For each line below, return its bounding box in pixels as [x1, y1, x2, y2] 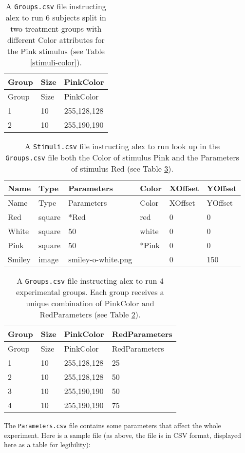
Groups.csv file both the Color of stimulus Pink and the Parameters [5, 152, 239, 163]
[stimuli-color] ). [30, 57, 82, 68]
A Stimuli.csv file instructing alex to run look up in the [24, 140, 220, 152]
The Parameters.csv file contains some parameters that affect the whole [4, 420, 221, 430]
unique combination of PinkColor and [26, 297, 154, 309]
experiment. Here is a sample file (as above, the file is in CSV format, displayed [4, 430, 241, 440]
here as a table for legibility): [4, 439, 91, 450]
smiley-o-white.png [68, 254, 132, 265]
